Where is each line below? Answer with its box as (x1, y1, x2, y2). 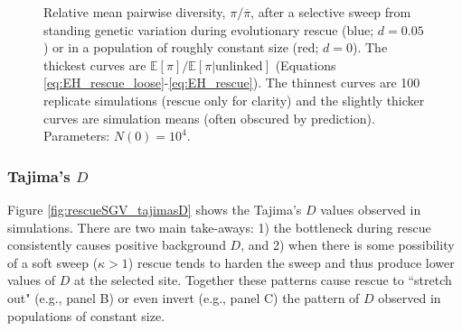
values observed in (320, 199, 421, 218)
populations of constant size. (7, 306, 165, 325)
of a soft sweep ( (7, 253, 99, 271)
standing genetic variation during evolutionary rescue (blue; (43, 20, 374, 39)
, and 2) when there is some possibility (240, 235, 455, 254)
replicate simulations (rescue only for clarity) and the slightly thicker (43, 90, 425, 109)
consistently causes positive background (7, 235, 226, 254)
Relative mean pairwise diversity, (43, 3, 226, 21)
